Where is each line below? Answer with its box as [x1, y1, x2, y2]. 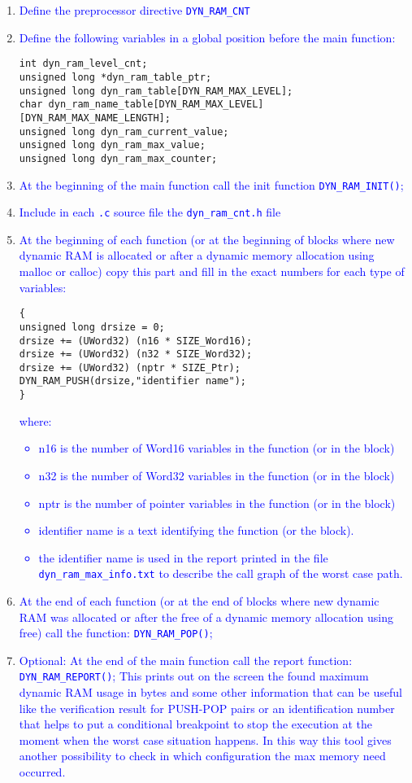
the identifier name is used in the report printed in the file [38, 549, 328, 566]
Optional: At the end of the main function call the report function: [19, 651, 353, 668]
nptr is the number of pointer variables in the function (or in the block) [38, 494, 396, 511]
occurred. [19, 763, 66, 781]
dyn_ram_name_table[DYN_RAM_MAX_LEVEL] [48, 98, 264, 111]
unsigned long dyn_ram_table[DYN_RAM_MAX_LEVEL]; [19, 85, 293, 97]
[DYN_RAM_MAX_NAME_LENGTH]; [19, 112, 171, 124]
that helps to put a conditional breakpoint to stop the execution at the [19, 715, 373, 733]
